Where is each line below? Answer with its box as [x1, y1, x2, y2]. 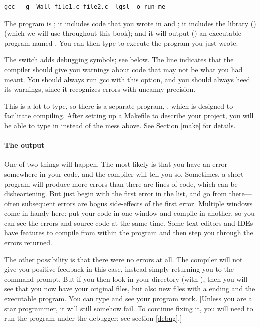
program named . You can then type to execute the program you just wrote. [4, 37, 238, 48]
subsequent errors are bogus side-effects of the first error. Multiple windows [22, 198, 253, 208]
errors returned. [4, 237, 52, 248]
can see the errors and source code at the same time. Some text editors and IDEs [4, 217, 253, 228]
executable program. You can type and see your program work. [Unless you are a [4, 293, 252, 304]
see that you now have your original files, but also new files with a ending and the [4, 283, 255, 294]
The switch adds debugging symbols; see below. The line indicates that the [4, 54, 234, 65]
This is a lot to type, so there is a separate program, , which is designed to [4, 100, 233, 111]
